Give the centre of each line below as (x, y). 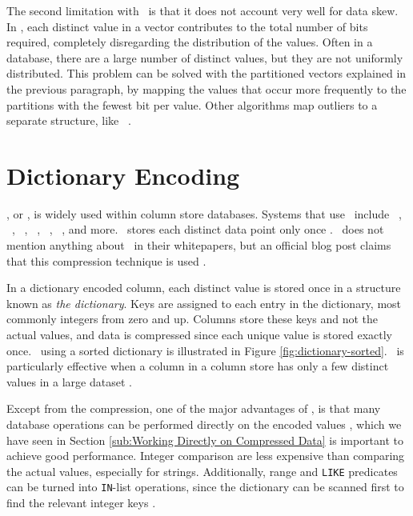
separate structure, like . (69, 120)
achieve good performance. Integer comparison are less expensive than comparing (206, 456)
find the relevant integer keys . (81, 503)
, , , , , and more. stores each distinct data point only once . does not (198, 229)
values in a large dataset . (69, 381)
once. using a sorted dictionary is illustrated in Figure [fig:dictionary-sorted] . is (205, 350)
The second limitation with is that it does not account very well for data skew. (202, 10)
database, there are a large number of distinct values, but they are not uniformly (205, 57)
